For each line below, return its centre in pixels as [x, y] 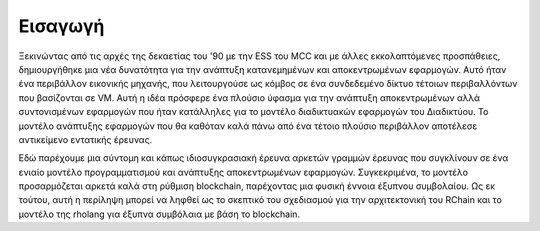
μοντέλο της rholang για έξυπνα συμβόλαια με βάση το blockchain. [159, 214]
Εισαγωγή [61, 26]
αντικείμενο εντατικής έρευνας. [85, 139]
